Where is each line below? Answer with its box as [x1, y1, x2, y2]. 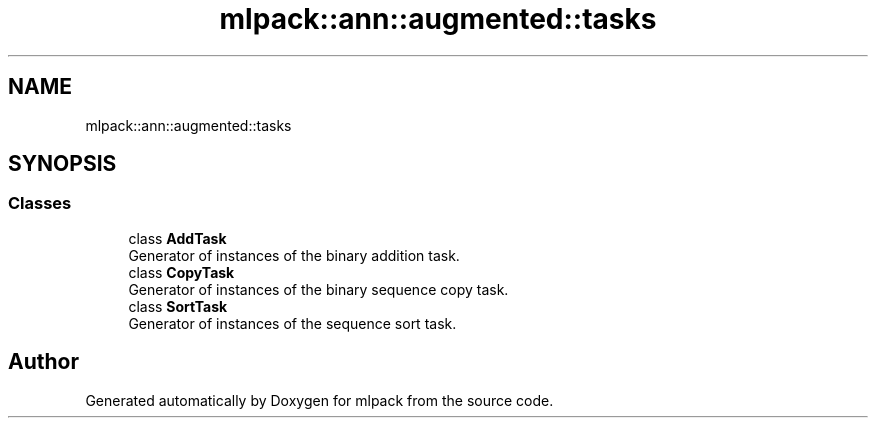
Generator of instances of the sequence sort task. [128, 314, 457, 332]
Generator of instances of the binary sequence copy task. [128, 280, 509, 298]
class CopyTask [128, 263, 235, 281]
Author [8, 349, 79, 375]
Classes [8, 193, 72, 214]
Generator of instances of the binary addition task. [128, 246, 460, 264]
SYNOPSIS [8, 151, 117, 177]
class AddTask [128, 229, 227, 247]
